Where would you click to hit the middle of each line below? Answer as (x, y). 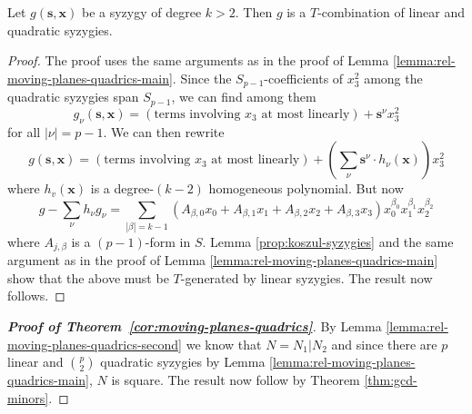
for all (24, 131)
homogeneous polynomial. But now (306, 188)
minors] (28, 397)
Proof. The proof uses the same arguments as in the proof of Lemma (198, 60)
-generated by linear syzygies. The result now (306, 277)
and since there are (384, 344)
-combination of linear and (391, 12)
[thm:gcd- (391, 380)
